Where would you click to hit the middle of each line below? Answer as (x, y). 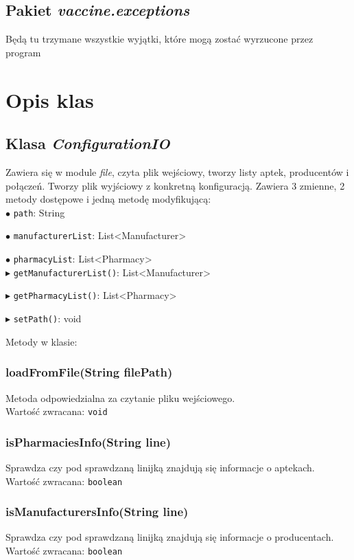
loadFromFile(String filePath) (89, 372)
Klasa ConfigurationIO (88, 143)
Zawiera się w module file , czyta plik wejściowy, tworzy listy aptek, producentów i (177, 171)
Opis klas (50, 99)
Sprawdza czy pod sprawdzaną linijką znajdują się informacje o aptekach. (160, 467)
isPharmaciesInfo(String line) (88, 441)
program (23, 52)
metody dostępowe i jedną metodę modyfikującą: (108, 199)
